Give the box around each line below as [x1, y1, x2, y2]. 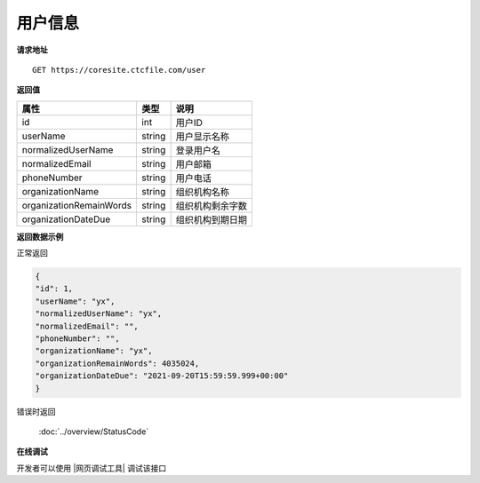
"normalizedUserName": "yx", [35, 309, 163, 319]
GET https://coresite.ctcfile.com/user [32, 65, 206, 75]
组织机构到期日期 [175, 213, 248, 226]
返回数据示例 [16, 231, 64, 241]
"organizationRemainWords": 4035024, [35, 358, 200, 368]
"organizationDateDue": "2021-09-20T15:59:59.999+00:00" [35, 371, 289, 381]
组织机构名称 [175, 186, 230, 198]
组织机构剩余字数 [175, 200, 248, 212]
